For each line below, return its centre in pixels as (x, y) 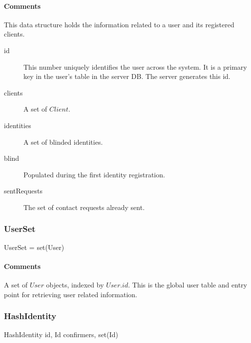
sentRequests (23, 191)
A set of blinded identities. (63, 142)
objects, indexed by (75, 285)
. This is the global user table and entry (188, 285)
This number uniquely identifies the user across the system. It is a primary (135, 67)
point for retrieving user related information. (71, 294)
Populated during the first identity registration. (94, 174)
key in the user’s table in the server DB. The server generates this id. (127, 76)
